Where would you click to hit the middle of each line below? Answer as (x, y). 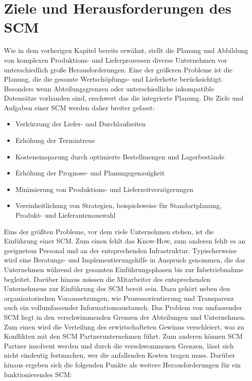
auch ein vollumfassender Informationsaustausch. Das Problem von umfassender (123, 307)
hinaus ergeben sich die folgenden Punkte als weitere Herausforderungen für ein (122, 364)
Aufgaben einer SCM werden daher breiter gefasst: (79, 107)
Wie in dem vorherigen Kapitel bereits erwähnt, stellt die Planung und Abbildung (126, 50)
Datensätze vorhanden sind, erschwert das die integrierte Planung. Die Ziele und (124, 98)
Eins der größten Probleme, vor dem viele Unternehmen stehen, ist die (109, 231)
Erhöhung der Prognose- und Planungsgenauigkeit (90, 173)
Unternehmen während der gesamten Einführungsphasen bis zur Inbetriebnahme (124, 269)
